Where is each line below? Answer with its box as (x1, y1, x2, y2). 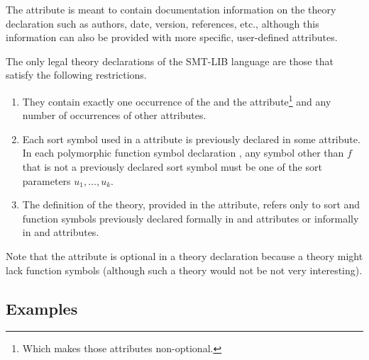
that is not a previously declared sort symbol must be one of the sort (22, 159, 322, 174)
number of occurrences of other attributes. (22, 108, 206, 123)
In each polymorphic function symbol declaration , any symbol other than (22, 145, 344, 160)
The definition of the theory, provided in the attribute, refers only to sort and (22, 197, 360, 212)
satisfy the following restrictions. (6, 67, 147, 82)
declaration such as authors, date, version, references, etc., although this (6, 16, 319, 30)
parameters (22, 173, 71, 188)
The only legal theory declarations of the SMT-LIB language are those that (6, 53, 334, 68)
